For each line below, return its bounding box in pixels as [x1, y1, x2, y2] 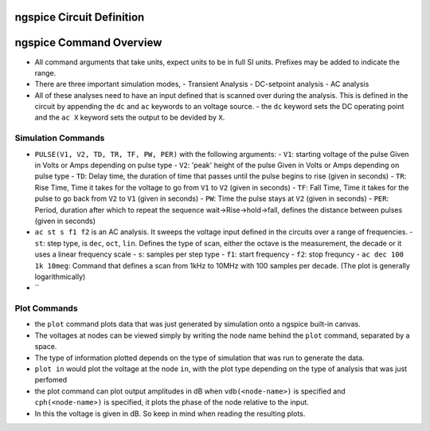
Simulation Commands [14, 132, 105, 143]
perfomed [34, 375, 68, 385]
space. [34, 342, 57, 351]
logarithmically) [34, 272, 86, 281]
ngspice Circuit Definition [14, 10, 145, 24]
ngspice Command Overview [14, 36, 162, 49]
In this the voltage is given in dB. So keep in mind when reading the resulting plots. [34, 409, 306, 418]
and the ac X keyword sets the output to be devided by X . [34, 112, 225, 123]
